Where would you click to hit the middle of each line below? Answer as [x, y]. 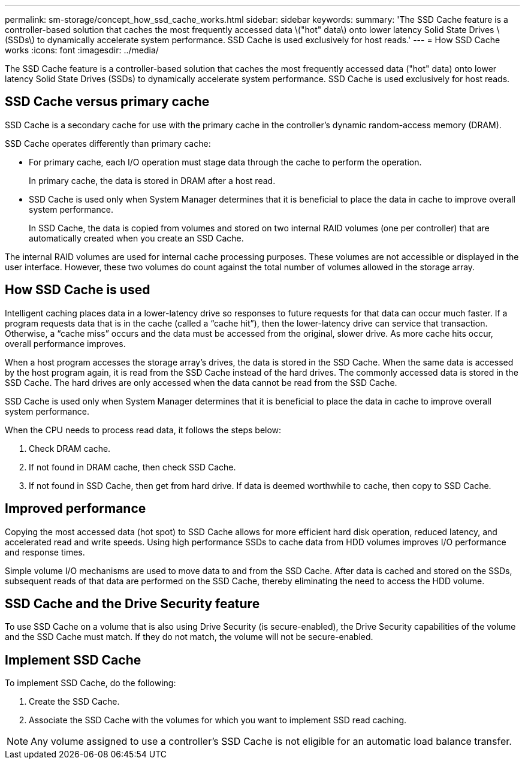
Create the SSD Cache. [74, 702]
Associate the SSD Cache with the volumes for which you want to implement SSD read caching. [218, 720]
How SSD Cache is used [78, 290]
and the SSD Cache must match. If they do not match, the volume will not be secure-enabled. [189, 637]
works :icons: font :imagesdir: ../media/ [82, 50]
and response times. [45, 552]
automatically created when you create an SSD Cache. [136, 238]
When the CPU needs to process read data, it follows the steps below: [143, 430]
